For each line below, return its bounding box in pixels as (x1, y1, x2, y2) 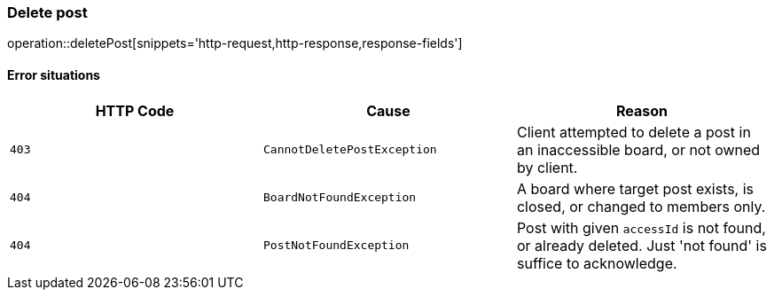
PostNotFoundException (262, 238, 410, 253)
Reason (615, 101, 668, 120)
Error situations (7, 66, 100, 82)
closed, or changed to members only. (516, 197, 766, 215)
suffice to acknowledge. (516, 254, 677, 272)
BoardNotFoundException (262, 191, 417, 205)
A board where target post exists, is (516, 179, 754, 198)
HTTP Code (95, 101, 175, 120)
